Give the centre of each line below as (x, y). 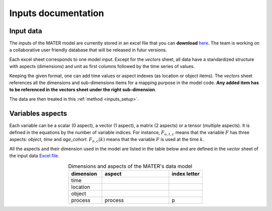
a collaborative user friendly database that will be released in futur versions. (88, 50)
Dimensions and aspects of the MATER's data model (130, 166)
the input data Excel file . (35, 156)
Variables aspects (38, 113)
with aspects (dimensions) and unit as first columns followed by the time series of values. (102, 66)
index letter (186, 174)
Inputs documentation (57, 13)
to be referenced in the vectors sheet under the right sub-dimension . (83, 90)
